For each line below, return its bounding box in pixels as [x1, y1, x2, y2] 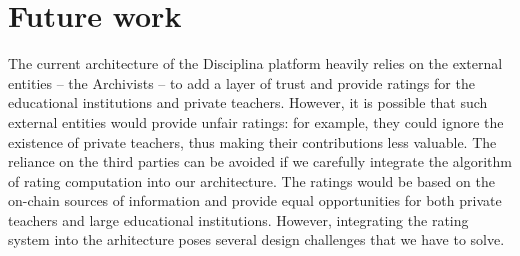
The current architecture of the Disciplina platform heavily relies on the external [8, 53, 503, 74]
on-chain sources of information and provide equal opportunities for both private [8, 190, 502, 211]
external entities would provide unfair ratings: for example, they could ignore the [8, 111, 504, 132]
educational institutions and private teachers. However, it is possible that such [8, 92, 488, 113]
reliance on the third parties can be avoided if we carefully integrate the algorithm [8, 151, 512, 172]
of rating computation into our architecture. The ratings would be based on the [8, 170, 495, 191]
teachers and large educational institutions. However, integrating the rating [8, 209, 469, 230]
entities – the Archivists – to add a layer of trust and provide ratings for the [8, 72, 475, 93]
